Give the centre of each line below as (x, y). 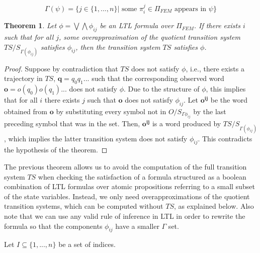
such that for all (29, 37)
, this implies (226, 89)
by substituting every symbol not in (111, 111)
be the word (229, 100)
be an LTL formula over (137, 25)
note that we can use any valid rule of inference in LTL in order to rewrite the (125, 216)
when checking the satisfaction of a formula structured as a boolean (142, 176)
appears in (191, 9)
